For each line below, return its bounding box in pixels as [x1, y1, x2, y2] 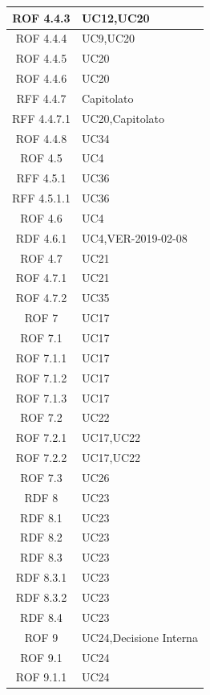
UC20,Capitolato [81, 109, 165, 126]
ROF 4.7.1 [15, 269, 67, 286]
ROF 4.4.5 [15, 50, 67, 67]
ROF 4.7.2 [15, 289, 67, 306]
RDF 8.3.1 [15, 569, 67, 586]
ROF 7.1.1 [15, 349, 67, 366]
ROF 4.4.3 [12, 9, 71, 26]
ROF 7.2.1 [15, 429, 67, 446]
